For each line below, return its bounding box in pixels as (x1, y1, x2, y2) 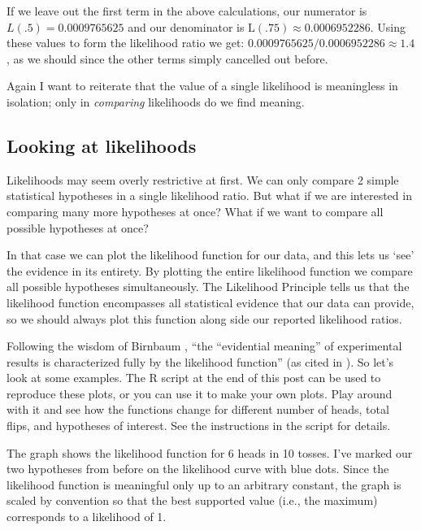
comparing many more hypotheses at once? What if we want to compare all (7, 202, 384, 219)
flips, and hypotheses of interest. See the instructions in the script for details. (7, 417, 391, 434)
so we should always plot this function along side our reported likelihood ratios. (7, 310, 402, 327)
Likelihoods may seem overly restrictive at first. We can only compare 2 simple (7, 171, 399, 188)
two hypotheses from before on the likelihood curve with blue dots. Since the (7, 460, 389, 477)
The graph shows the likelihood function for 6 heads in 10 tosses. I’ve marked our (7, 444, 413, 461)
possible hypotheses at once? (7, 219, 149, 236)
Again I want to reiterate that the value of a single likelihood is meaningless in (7, 77, 398, 94)
